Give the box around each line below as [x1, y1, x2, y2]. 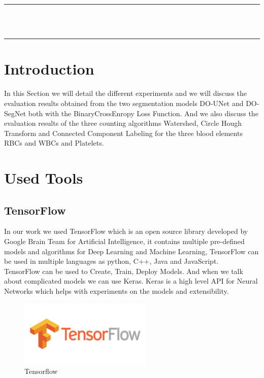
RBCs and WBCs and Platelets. [4, 138, 104, 148]
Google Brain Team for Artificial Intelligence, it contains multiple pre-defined [4, 236, 245, 247]
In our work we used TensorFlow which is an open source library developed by [4, 226, 248, 236]
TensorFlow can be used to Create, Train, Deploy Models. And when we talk [4, 265, 243, 276]
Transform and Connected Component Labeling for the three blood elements [4, 127, 243, 138]
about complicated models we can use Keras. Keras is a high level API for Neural [4, 276, 258, 286]
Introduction [4, 58, 94, 79]
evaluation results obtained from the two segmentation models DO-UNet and [4, 97, 244, 108]
